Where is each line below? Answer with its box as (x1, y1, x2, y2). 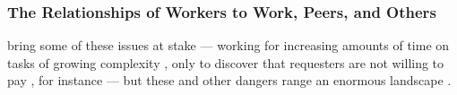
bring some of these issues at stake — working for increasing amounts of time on (7, 36, 450, 55)
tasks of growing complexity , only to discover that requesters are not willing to (7, 53, 444, 72)
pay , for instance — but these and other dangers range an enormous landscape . (7, 71, 452, 90)
